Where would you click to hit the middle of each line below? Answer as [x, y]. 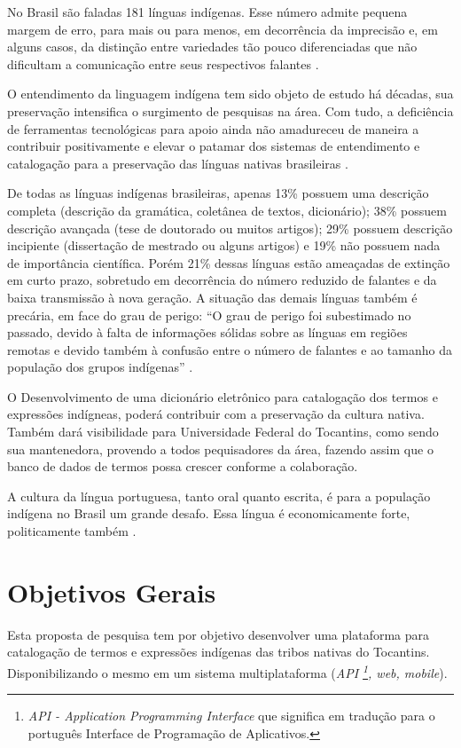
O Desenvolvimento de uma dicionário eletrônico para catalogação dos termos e [223, 396]
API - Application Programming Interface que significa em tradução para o [231, 716]
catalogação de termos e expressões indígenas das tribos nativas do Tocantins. [219, 652]
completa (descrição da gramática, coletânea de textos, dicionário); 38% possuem [227, 210]
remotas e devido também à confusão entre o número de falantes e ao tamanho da [230, 349]
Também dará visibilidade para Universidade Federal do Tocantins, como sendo [223, 432]
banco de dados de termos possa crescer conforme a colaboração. [183, 466]
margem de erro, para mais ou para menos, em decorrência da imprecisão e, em [223, 29]
